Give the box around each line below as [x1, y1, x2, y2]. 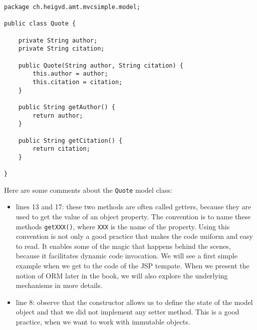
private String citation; [18, 45, 105, 53]
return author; [33, 112, 83, 119]
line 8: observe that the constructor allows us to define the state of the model [16, 296, 253, 307]
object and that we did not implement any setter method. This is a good [16, 306, 239, 317]
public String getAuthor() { [18, 103, 115, 111]
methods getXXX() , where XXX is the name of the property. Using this [16, 221, 230, 231]
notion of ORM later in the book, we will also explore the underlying [16, 270, 228, 280]
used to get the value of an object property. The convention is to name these [16, 211, 251, 222]
